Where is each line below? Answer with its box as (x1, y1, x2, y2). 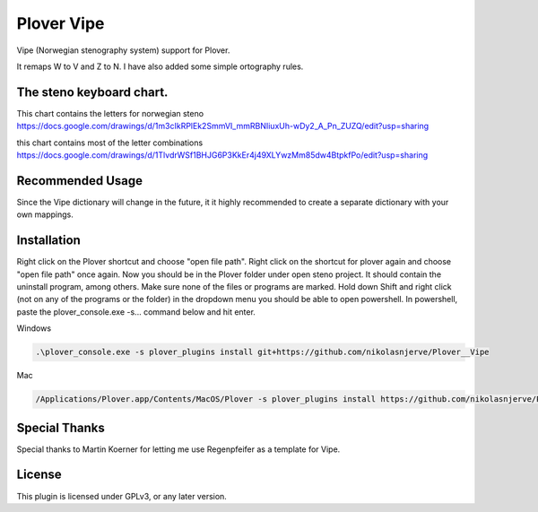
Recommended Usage (16, 173, 143, 188)
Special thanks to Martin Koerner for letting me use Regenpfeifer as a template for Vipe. (16, 444, 341, 455)
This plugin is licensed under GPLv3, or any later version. (16, 490, 228, 501)
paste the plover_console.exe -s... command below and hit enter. (16, 306, 256, 317)
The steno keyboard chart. (16, 84, 169, 100)
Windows (16, 323, 52, 334)
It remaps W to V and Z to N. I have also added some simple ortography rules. (16, 61, 304, 72)
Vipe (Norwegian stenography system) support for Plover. (16, 45, 230, 56)
